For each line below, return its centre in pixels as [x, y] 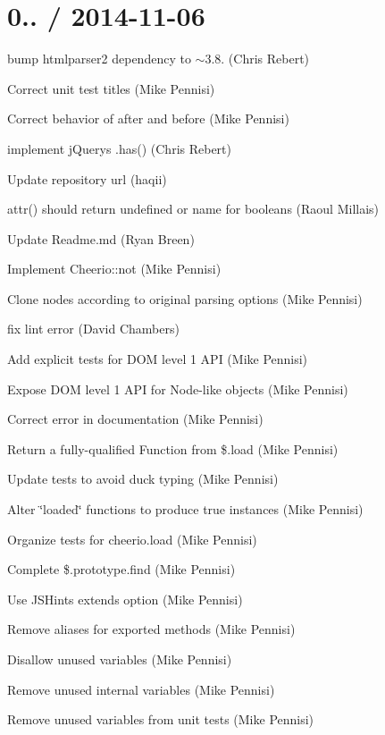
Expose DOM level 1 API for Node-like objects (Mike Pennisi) [178, 389]
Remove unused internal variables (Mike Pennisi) [141, 689]
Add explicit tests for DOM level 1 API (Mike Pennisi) [158, 359]
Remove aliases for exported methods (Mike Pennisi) [151, 629]
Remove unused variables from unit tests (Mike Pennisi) [161, 719]
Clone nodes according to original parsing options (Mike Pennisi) [185, 298]
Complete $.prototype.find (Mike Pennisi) [121, 569]
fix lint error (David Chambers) [93, 329]
